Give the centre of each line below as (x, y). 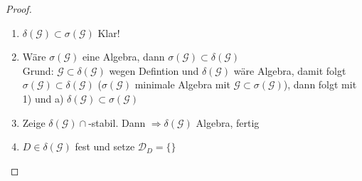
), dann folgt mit (320, 84)
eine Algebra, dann (123, 57)
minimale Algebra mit (182, 84)
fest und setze (105, 146)
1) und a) (43, 98)
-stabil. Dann (117, 122)
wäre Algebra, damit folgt (290, 70)
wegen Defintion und (154, 70)
